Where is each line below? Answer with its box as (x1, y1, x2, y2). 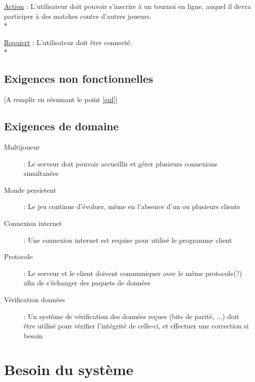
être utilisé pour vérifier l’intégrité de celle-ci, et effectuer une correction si (24, 321, 249, 331)
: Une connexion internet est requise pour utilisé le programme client (24, 234, 232, 245)
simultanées (24, 168, 59, 178)
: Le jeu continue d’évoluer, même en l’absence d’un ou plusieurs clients (24, 201, 240, 212)
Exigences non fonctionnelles (4, 71, 153, 86)
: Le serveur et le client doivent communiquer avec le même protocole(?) (24, 268, 242, 278)
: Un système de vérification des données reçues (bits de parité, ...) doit (24, 311, 240, 321)
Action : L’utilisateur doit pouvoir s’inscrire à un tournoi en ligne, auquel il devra (4, 1, 251, 11)
